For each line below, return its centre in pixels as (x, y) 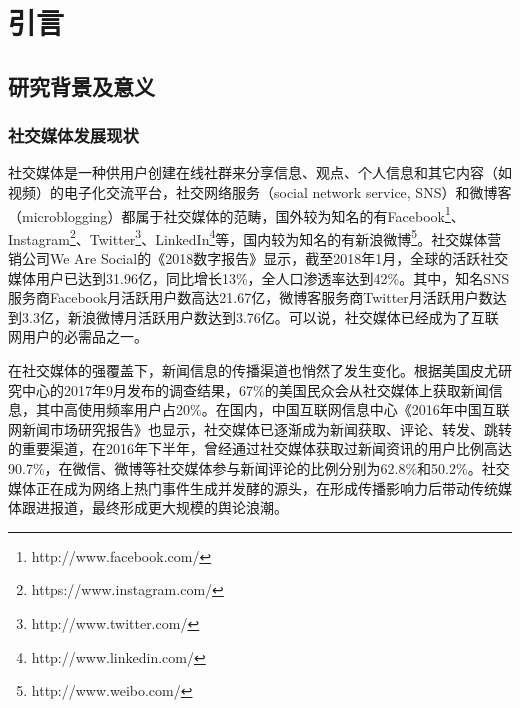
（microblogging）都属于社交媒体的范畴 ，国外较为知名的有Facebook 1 (229, 214)
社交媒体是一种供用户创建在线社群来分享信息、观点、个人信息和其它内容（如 (260, 172)
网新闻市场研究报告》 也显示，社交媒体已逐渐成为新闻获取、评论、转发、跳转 (260, 428)
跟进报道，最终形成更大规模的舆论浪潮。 (154, 507)
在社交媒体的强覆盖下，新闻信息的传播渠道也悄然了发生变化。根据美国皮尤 (253, 370)
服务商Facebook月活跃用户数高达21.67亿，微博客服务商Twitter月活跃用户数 (250, 297)
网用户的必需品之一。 (78, 336)
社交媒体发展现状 (73, 135)
